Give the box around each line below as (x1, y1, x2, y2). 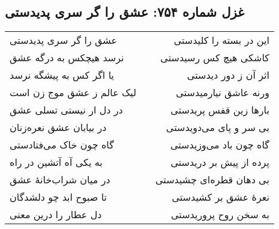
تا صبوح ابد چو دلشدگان (10, 190, 107, 204)
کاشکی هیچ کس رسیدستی (160, 50, 269, 65)
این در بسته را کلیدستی (173, 33, 269, 47)
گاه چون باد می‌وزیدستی (170, 138, 269, 152)
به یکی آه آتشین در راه (10, 155, 103, 169)
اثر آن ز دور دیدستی (187, 68, 269, 82)
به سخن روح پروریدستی (171, 207, 269, 222)
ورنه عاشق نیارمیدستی (176, 85, 269, 100)
